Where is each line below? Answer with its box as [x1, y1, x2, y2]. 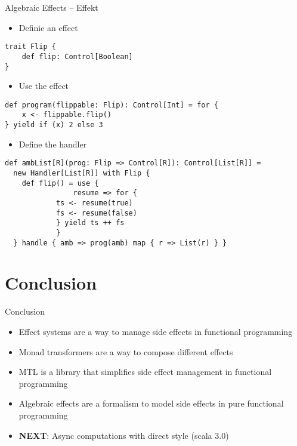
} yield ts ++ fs [55, 219, 125, 227]
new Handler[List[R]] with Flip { [13, 168, 150, 177]
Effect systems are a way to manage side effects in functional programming [18, 325, 293, 337]
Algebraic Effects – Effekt [5, 1, 98, 13]
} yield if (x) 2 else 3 [5, 121, 103, 130]
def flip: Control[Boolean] [21, 52, 133, 61]
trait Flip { [5, 42, 56, 51]
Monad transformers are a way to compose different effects [18, 345, 233, 358]
